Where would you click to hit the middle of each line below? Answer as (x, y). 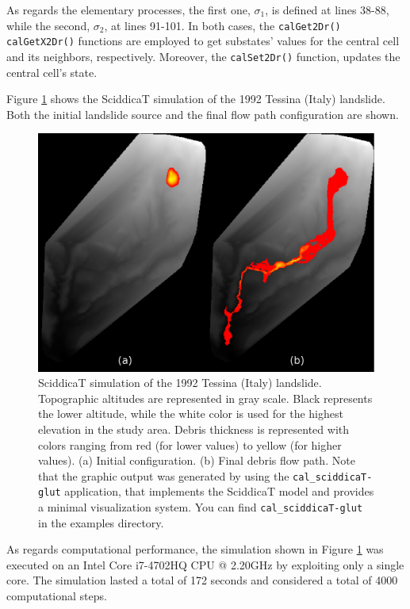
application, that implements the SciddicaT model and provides (219, 491)
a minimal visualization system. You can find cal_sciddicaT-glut (201, 507)
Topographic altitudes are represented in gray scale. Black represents (205, 398)
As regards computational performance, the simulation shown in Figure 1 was (195, 549)
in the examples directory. (101, 522)
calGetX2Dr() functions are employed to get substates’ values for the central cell (203, 41)
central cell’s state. (52, 72)
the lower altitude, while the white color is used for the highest (191, 414)
